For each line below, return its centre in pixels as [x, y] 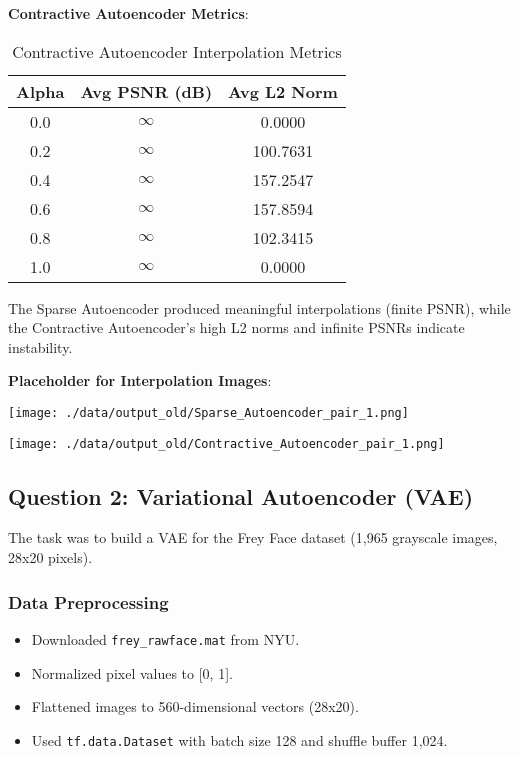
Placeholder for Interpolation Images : [140, 380]
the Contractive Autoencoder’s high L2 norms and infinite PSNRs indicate [236, 327]
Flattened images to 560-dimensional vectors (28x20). [195, 706]
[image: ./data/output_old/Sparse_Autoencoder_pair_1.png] [208, 412]
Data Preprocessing [88, 601]
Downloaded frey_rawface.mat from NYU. [165, 638]
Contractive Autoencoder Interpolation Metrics [177, 51]
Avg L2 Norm [283, 91]
